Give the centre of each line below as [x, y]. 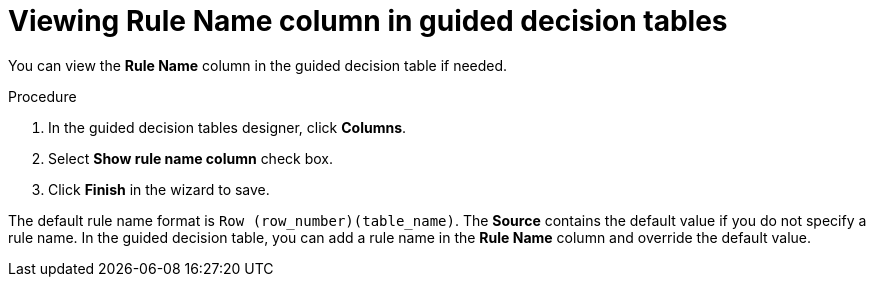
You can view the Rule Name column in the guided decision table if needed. [258, 65]
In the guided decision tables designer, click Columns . [227, 127]
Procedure [42, 96]
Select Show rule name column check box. [191, 158]
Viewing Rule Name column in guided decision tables [368, 21]
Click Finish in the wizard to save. [159, 189]
